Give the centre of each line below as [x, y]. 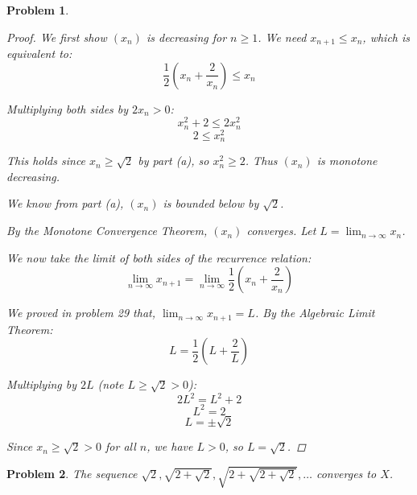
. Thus [261, 161]
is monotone [347, 161]
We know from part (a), [65, 203]
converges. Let [281, 231]
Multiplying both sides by [68, 108]
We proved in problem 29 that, [81, 313]
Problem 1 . [38, 10]
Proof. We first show [57, 37]
